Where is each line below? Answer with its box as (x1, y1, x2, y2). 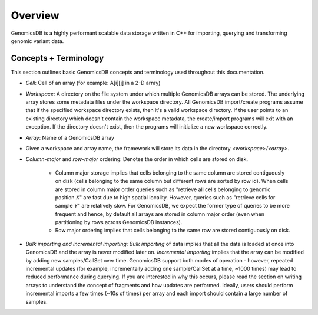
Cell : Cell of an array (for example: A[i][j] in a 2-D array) (25, 80, 161, 87)
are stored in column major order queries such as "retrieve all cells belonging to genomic (55, 186, 271, 193)
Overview (11, 9, 59, 22)
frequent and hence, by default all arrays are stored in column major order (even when (55, 210, 265, 218)
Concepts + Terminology (11, 53, 104, 63)
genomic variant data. (11, 37, 64, 44)
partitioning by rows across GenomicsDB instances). (55, 219, 183, 226)
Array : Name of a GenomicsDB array (25, 134, 115, 141)
